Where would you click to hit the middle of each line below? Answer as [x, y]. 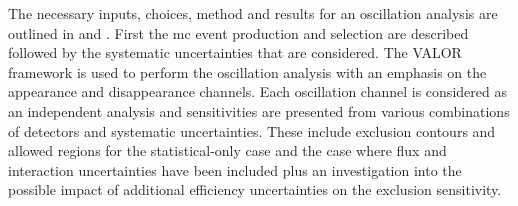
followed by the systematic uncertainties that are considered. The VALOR [235, 52]
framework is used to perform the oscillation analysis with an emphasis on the [247, 71]
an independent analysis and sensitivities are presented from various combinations [259, 110]
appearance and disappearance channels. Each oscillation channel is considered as [257, 91]
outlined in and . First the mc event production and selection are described [238, 32]
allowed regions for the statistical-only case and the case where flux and [227, 150]
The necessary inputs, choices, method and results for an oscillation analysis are [253, 13]
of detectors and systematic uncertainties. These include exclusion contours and [252, 130]
